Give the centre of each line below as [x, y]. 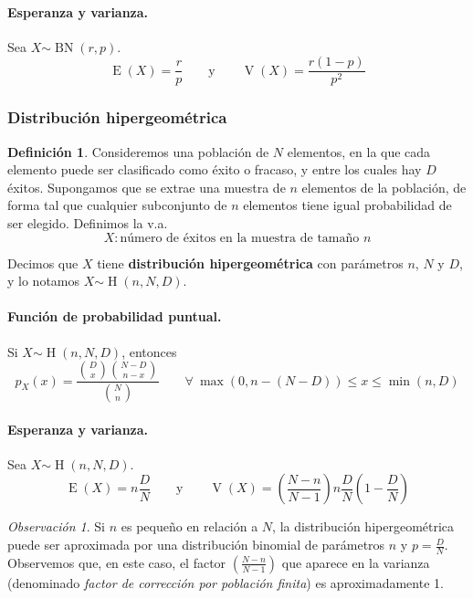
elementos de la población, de [384, 187]
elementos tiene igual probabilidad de [347, 205]
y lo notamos [44, 281]
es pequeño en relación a [189, 526]
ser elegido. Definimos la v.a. [88, 223]
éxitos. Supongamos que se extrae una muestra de [147, 187]
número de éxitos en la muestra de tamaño [240, 238]
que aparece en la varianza [356, 562]
